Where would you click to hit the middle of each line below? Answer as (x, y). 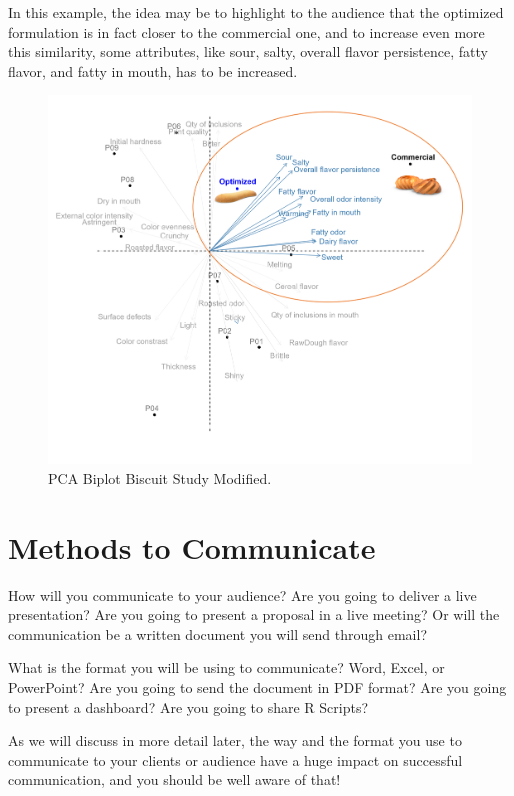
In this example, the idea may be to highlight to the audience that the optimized (256, 12)
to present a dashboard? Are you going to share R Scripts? (188, 706)
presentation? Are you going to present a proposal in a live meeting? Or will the (254, 614)
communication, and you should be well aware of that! (174, 779)
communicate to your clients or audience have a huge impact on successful (235, 759)
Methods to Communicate (192, 546)
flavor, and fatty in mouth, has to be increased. (153, 70)
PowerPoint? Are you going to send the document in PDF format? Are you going (257, 686)
